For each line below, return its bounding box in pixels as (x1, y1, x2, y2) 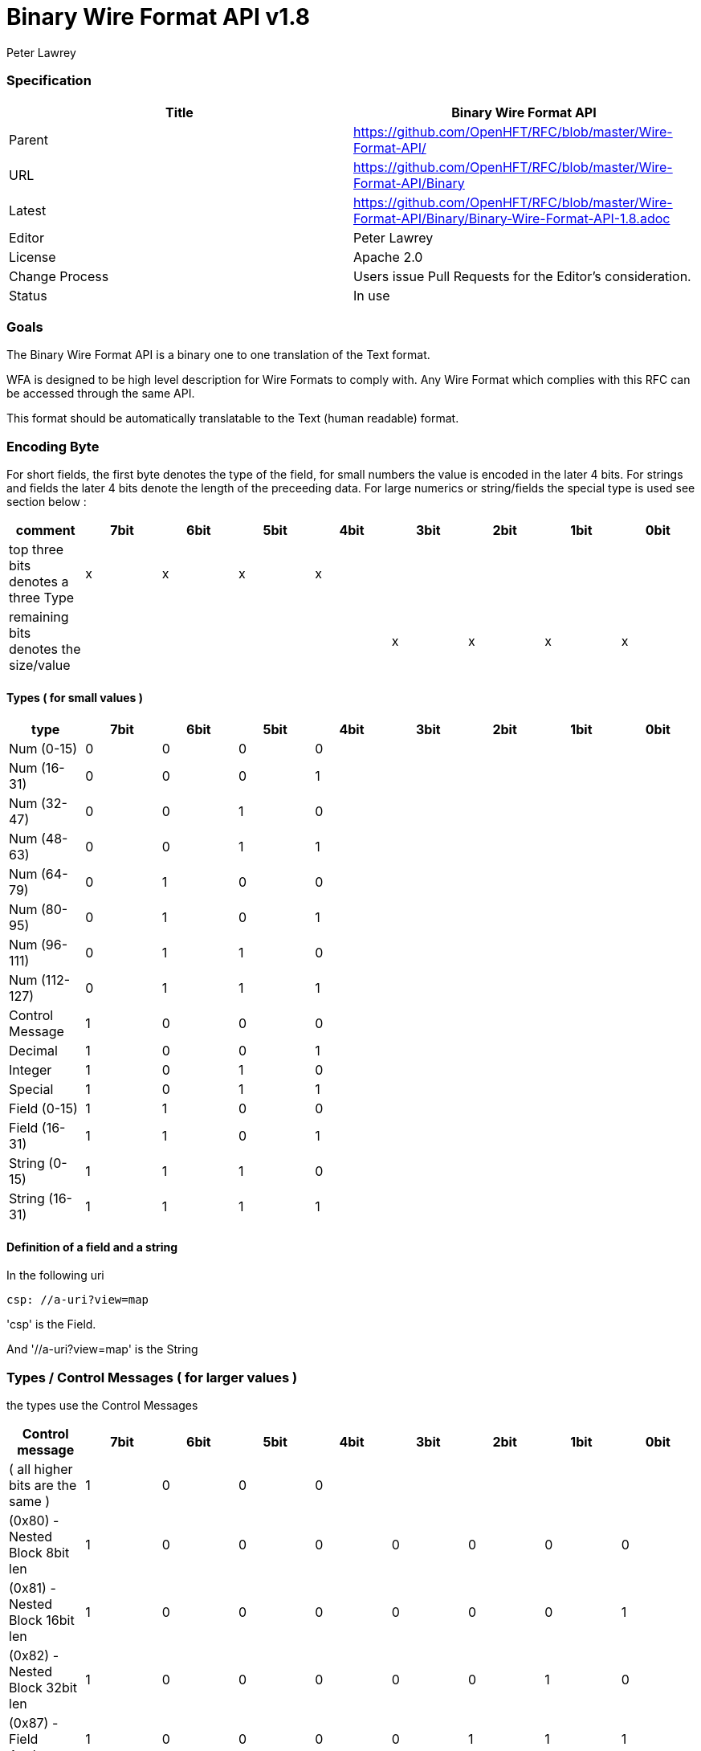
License (9, 248, 56, 265)
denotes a (9, 573, 69, 590)
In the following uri (6, 1268, 104, 1283)
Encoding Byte (6, 438, 100, 455)
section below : (6, 495, 87, 508)
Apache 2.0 (353, 248, 423, 265)
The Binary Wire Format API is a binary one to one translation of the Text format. (6, 348, 430, 362)
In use (353, 287, 390, 304)
